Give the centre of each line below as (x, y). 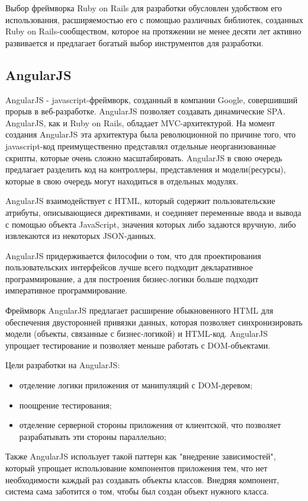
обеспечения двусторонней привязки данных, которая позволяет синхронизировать (154, 322)
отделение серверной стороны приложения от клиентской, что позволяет (150, 425)
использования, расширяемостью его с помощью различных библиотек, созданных (154, 19)
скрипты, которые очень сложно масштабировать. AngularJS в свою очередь (144, 157)
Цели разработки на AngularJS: (63, 365)
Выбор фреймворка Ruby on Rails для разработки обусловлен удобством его (144, 8)
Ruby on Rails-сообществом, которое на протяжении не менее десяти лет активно (153, 31)
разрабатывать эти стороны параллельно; (93, 436)
